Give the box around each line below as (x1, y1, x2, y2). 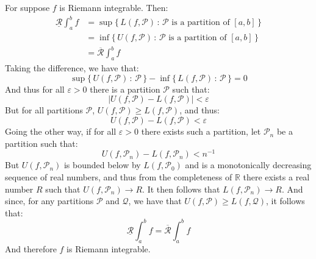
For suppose (5, 1, 50, 13)
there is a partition (90, 82, 160, 95)
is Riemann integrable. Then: (59, 1, 168, 13)
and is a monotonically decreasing (185, 158, 312, 171)
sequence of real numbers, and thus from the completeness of (5, 170, 232, 183)
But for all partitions (5, 104, 83, 116)
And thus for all (5, 82, 65, 95)
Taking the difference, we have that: (5, 62, 139, 74)
